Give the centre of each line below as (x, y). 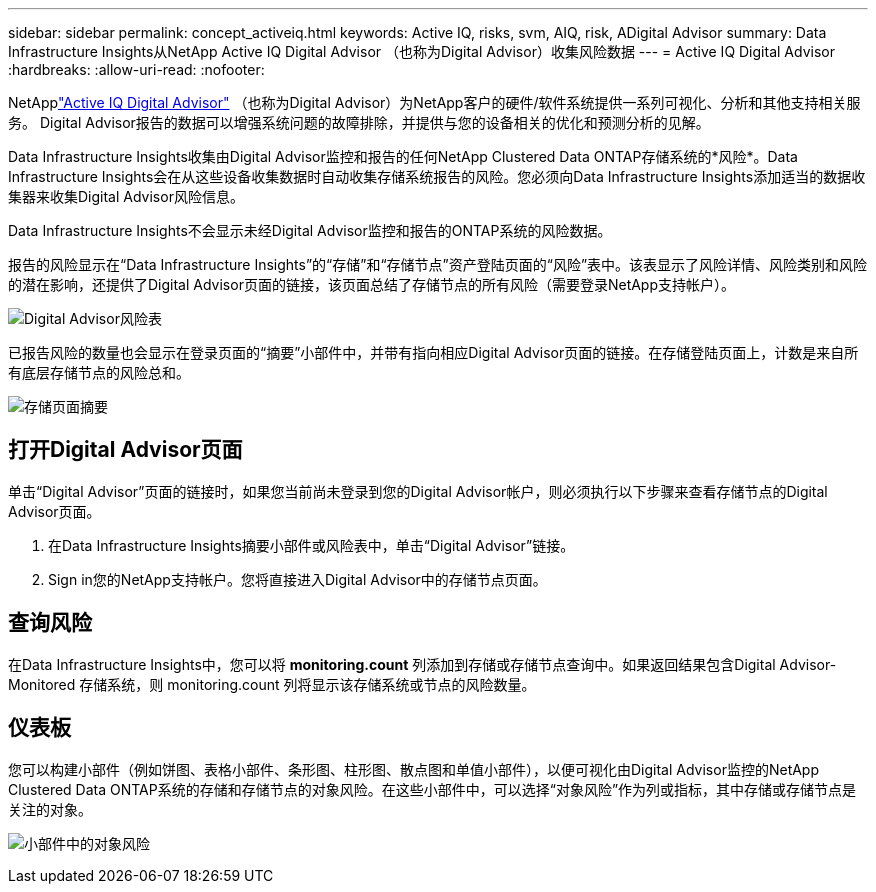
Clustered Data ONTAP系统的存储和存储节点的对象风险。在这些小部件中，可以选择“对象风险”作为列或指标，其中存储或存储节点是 (432, 789)
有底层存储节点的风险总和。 (99, 372)
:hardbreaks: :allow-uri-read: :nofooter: (136, 69)
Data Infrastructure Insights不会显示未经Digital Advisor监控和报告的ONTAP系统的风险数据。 (310, 230)
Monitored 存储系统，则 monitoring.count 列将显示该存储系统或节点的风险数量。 (272, 684)
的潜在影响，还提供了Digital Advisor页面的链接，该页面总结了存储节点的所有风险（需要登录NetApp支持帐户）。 (372, 284)
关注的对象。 (50, 809)
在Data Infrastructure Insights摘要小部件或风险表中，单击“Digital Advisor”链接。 (311, 545)
